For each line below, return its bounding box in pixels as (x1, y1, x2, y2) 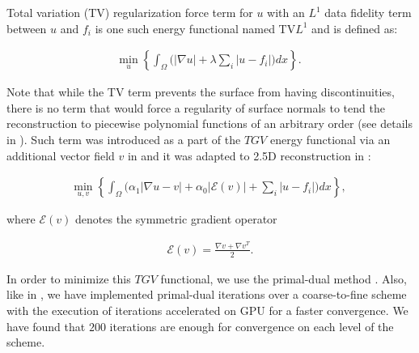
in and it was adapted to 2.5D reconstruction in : (127, 147, 371, 164)
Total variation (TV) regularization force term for (6, 4, 253, 20)
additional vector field (6, 147, 115, 164)
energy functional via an (269, 131, 391, 147)
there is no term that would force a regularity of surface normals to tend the (6, 99, 385, 116)
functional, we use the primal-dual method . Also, (160, 270, 407, 287)
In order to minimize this (6, 270, 131, 287)
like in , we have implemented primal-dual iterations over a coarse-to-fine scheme (6, 286, 407, 303)
